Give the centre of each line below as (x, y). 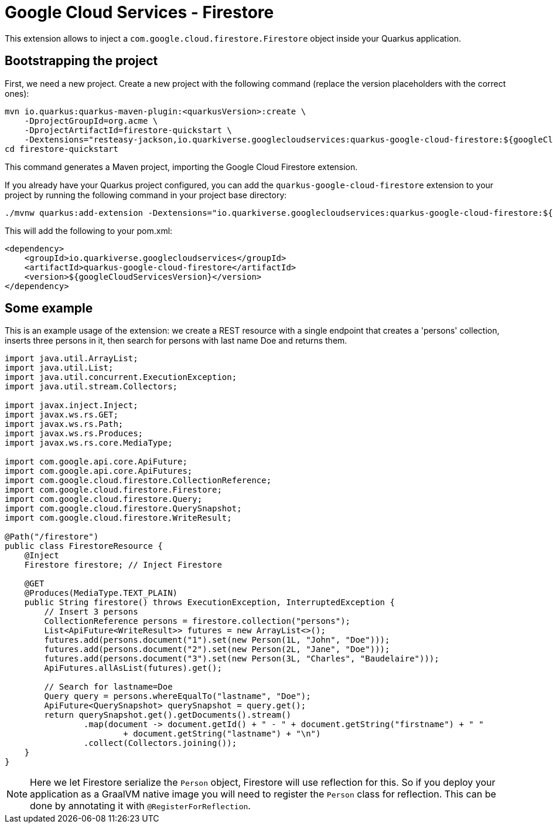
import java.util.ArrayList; (71, 359)
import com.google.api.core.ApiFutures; (99, 471)
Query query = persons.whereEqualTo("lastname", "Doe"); (177, 696)
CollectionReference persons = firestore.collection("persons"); (197, 621)
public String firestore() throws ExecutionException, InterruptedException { (209, 603)
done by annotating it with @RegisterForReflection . (140, 806)
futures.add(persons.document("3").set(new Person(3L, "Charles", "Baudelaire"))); (242, 659)
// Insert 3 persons (91, 612)
